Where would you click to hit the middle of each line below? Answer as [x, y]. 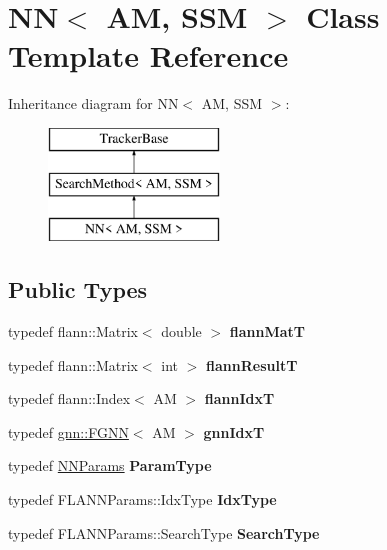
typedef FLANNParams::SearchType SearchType [164, 532]
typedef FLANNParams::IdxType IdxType [142, 499]
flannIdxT [239, 398]
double [181, 331]
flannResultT [252, 364]
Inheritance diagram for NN [93, 103]
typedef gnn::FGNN [68, 431]
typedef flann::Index [69, 398]
